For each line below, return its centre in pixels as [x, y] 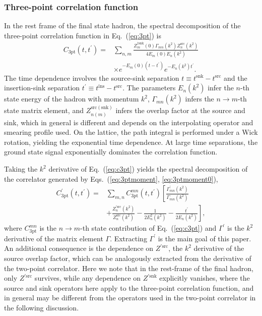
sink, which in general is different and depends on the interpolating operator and [129, 122]
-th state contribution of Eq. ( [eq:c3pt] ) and [148, 228]
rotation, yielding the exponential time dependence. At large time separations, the [131, 142]
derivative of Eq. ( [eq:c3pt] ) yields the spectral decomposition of [148, 169]
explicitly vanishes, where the [205, 278]
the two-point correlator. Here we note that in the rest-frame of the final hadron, [129, 268]
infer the [221, 88]
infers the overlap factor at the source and [180, 110]
